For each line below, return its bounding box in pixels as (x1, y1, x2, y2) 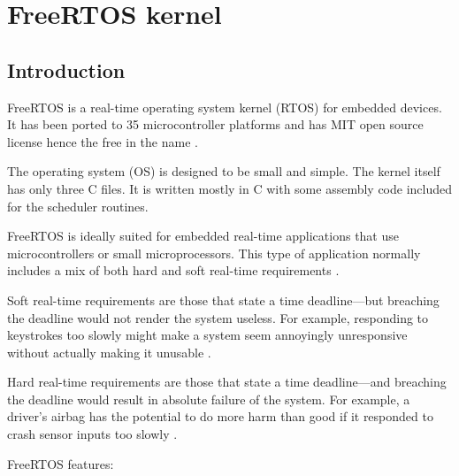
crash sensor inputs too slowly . (7, 425, 178, 443)
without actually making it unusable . (7, 342, 211, 361)
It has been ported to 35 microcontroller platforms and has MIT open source (7, 115, 424, 134)
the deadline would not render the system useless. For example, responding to (7, 308, 429, 326)
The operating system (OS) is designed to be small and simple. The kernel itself (7, 162, 440, 180)
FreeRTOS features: (7, 454, 114, 472)
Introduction (7, 56, 126, 83)
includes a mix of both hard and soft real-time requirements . (7, 261, 340, 280)
